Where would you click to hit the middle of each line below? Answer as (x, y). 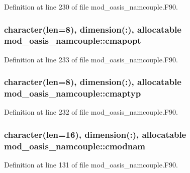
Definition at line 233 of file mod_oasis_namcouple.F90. (91, 59)
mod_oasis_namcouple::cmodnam (75, 146)
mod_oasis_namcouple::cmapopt (73, 40)
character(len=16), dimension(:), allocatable (95, 134)
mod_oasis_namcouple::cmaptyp (73, 93)
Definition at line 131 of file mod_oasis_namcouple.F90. (91, 165)
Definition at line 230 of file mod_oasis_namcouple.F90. (91, 7)
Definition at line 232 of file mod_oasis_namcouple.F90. (91, 112)
